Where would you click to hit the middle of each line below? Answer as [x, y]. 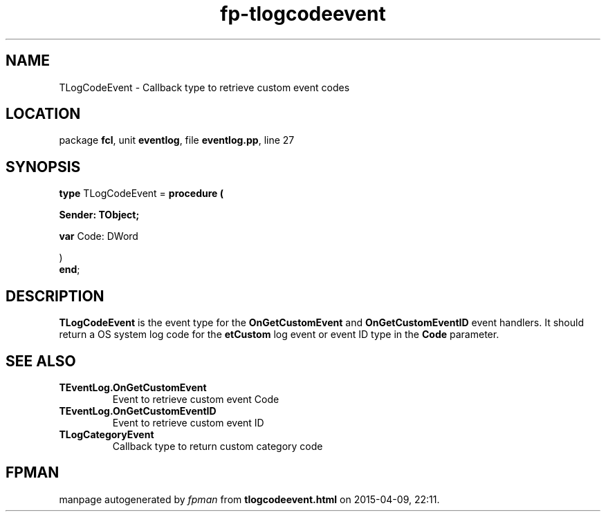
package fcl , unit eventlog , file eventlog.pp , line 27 [177, 140]
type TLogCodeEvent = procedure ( [141, 194]
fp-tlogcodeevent [303, 14]
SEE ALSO [41, 361]
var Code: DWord [99, 236]
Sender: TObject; [99, 215]
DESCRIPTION [55, 296]
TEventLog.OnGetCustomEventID [138, 411]
